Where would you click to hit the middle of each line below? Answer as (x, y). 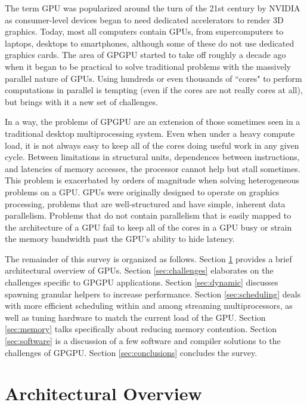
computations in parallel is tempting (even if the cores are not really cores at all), (154, 90)
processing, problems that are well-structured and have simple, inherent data (145, 203)
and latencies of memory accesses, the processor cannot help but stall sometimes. (153, 168)
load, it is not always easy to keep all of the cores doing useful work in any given (152, 145)
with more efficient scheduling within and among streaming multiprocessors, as (149, 306)
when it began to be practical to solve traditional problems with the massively (148, 66)
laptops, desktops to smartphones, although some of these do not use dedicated (150, 43)
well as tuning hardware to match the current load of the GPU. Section (135, 317)
